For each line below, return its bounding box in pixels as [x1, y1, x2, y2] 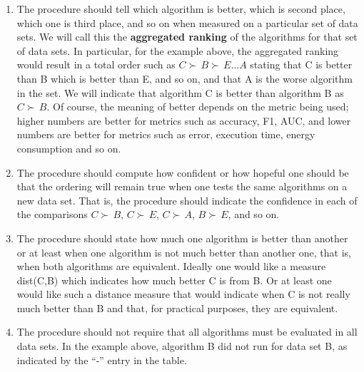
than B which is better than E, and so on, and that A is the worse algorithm [16, 71, 353, 86]
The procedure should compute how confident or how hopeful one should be [16, 165, 349, 180]
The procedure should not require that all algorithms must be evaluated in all [16, 324, 358, 339]
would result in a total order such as [16, 57, 176, 72]
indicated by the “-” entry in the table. [16, 352, 187, 367]
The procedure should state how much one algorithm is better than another [16, 230, 348, 245]
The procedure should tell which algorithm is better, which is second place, [16, 1, 345, 16]
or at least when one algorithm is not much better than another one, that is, [16, 244, 352, 259]
